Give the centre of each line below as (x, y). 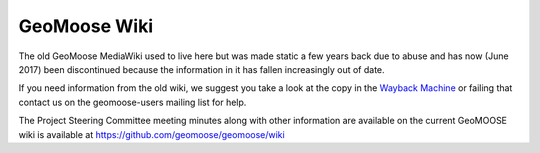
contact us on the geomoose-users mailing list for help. (132, 102)
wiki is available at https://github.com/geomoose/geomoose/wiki (151, 134)
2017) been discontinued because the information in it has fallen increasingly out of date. (201, 69)
